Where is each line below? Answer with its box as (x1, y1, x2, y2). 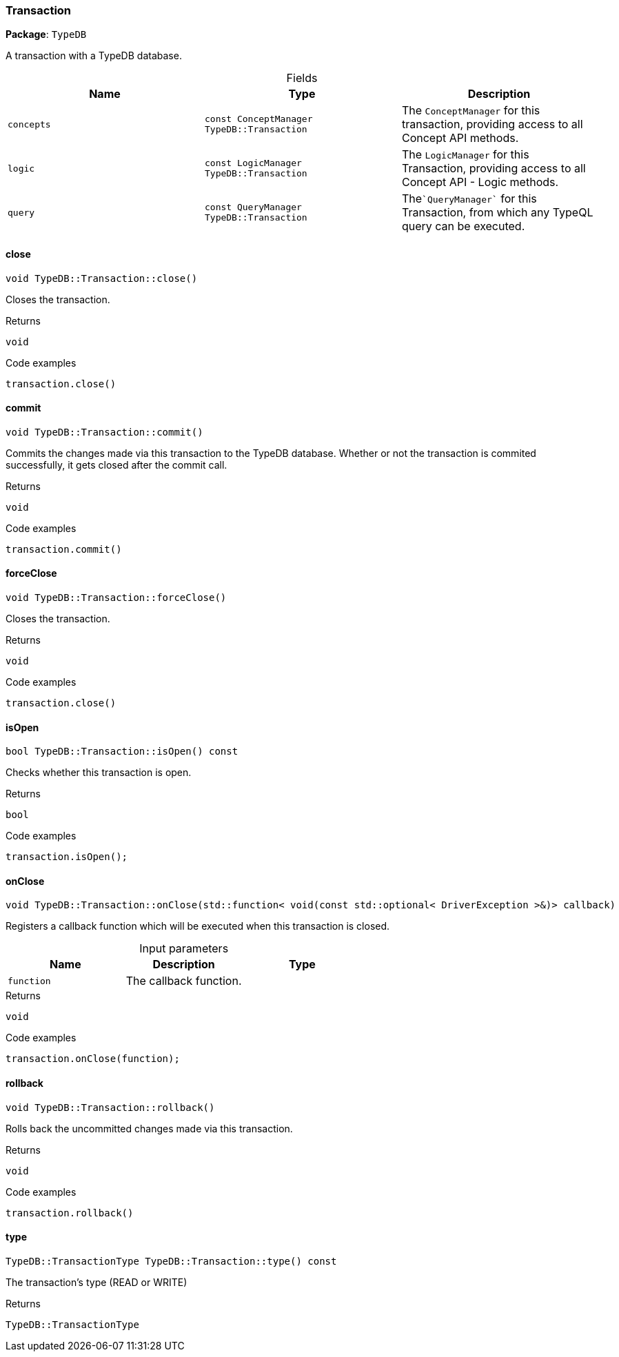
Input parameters (139, 941, 229, 956)
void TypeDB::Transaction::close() (6, 272, 198, 284)
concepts (8, 119, 51, 130)
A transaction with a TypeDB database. (6, 50, 182, 62)
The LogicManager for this (401, 147, 529, 162)
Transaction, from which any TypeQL (401, 205, 593, 220)
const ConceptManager (204, 114, 313, 125)
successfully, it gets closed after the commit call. (6, 458, 227, 471)
